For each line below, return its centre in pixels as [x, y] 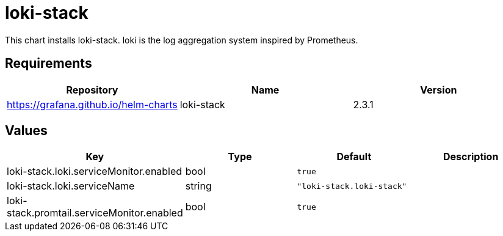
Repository [92, 90]
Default [354, 157]
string [198, 186]
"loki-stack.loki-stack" [352, 186]
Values [26, 131]
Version [439, 90]
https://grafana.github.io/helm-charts [92, 104]
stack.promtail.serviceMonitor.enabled [95, 213]
